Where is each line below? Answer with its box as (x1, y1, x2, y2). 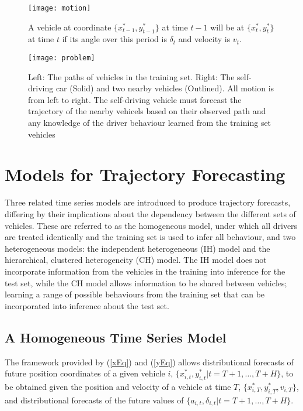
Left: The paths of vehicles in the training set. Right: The (28, 70, 235, 83)
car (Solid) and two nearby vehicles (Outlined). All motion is (55, 82, 274, 94)
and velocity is (178, 33, 231, 45)
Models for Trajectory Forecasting (5, 162, 285, 186)
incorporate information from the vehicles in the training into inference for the (5, 265, 285, 277)
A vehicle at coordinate (28, 20, 112, 33)
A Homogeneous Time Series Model (5, 328, 227, 346)
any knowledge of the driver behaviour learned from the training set (28, 117, 271, 129)
